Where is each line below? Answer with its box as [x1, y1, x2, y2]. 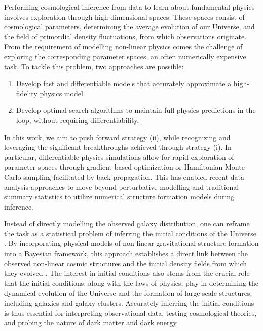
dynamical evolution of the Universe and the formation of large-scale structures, [4, 287, 252, 298]
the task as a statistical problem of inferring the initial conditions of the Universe [4, 228, 257, 238]
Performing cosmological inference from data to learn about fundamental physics [4, 2, 255, 12]
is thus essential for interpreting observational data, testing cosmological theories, [4, 307, 257, 318]
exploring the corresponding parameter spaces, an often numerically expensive [4, 51, 246, 61]
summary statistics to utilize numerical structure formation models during [4, 191, 235, 202]
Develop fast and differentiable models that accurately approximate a [16, 78, 232, 89]
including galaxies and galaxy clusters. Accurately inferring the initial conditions [4, 298, 254, 308]
